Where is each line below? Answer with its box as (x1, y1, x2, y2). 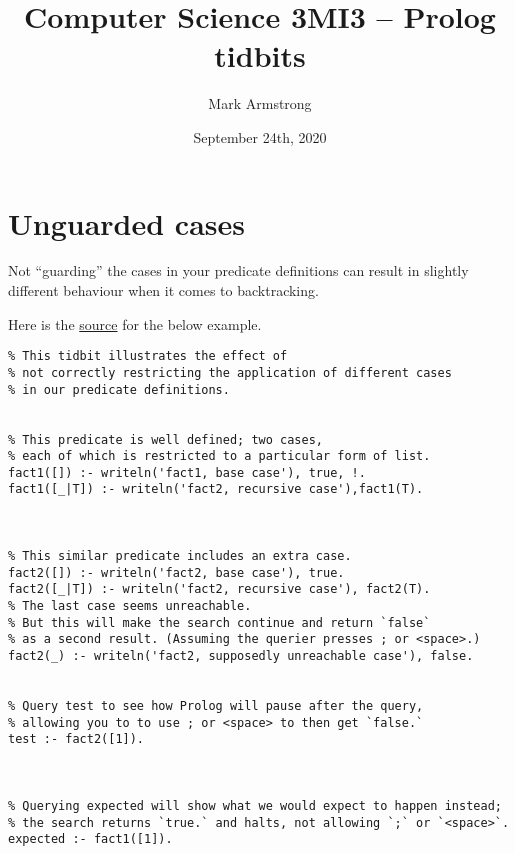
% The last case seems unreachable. (8, 599, 252, 614)
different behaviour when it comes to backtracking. (8, 280, 319, 301)
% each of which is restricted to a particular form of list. (8, 449, 431, 464)
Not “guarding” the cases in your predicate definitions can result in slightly (8, 260, 469, 281)
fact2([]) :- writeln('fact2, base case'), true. (8, 565, 345, 580)
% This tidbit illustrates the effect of (8, 349, 288, 364)
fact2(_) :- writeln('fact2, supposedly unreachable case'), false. (8, 649, 474, 664)
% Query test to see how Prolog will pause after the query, (8, 699, 424, 713)
